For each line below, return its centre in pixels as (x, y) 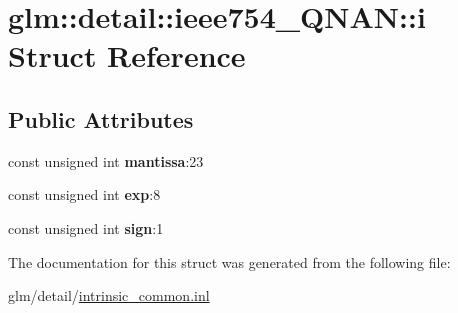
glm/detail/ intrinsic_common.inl (109, 295)
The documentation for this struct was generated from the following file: (229, 261)
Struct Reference (127, 55)
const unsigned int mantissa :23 (106, 160)
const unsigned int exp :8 (84, 194)
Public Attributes (101, 118)
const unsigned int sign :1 (86, 227)
